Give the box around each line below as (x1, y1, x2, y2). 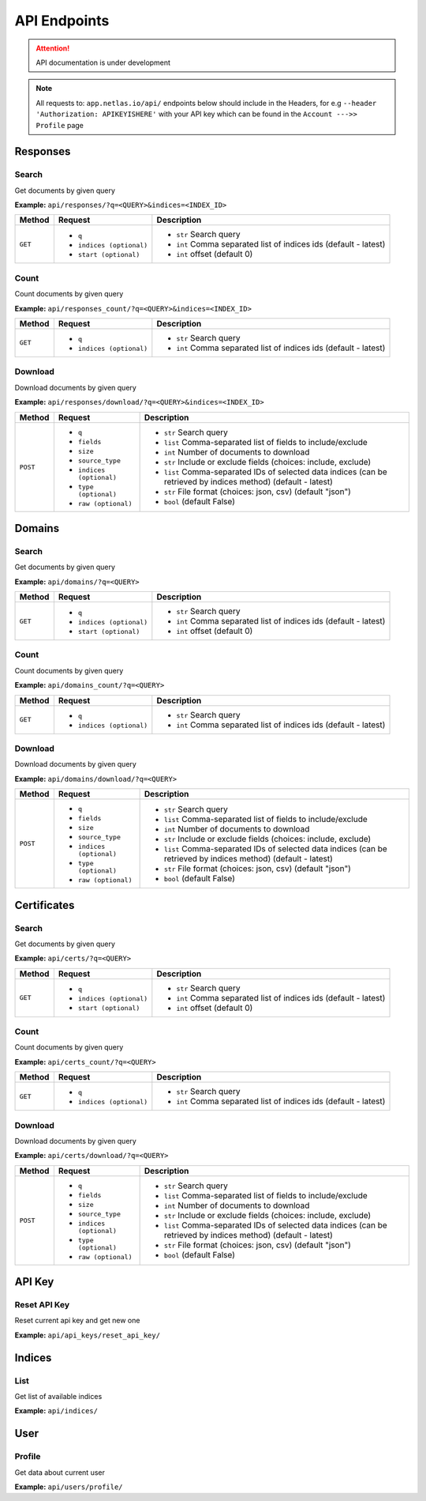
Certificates (14, 898, 75, 912)
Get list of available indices (14, 1392, 103, 1401)
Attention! (35, 43, 70, 53)
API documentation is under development (35, 58, 171, 67)
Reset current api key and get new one (14, 1316, 140, 1326)
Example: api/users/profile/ (14, 1482, 123, 1492)
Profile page (35, 120, 84, 130)
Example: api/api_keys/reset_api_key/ (14, 1330, 161, 1340)
